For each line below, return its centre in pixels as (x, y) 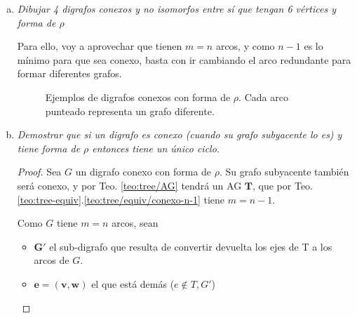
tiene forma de (49, 148)
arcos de (52, 260)
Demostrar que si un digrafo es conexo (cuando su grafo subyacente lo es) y (180, 134)
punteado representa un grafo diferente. (130, 111)
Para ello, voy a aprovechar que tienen (100, 46)
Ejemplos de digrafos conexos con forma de (138, 97)
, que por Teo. (283, 185)
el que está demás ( (133, 283)
